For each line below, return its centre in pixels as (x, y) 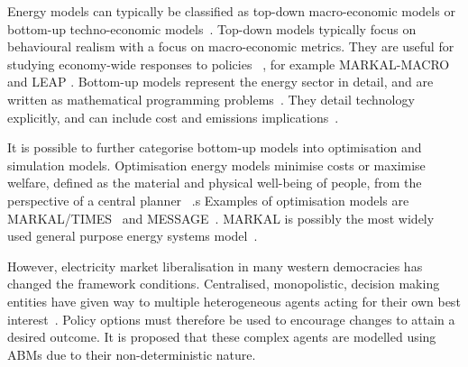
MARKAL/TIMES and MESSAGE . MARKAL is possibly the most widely (221, 218)
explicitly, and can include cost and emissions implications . (173, 117)
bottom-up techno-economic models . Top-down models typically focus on (212, 28)
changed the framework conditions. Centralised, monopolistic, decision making (224, 284)
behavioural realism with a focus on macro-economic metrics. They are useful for (231, 46)
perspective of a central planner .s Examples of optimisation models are (208, 200)
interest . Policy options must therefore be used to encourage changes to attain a (231, 319)
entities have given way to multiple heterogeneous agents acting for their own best (234, 301)
